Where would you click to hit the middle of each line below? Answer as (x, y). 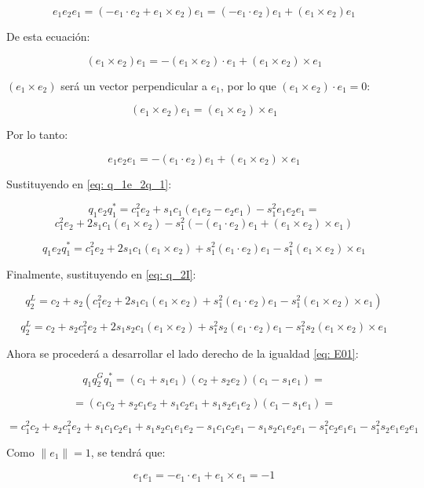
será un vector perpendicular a (134, 85)
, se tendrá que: (128, 452)
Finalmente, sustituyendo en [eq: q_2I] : (101, 274)
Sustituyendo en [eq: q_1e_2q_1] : (89, 183)
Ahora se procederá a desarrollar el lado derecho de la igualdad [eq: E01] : (183, 353)
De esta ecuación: (48, 36)
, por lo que (248, 85)
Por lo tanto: (37, 135)
